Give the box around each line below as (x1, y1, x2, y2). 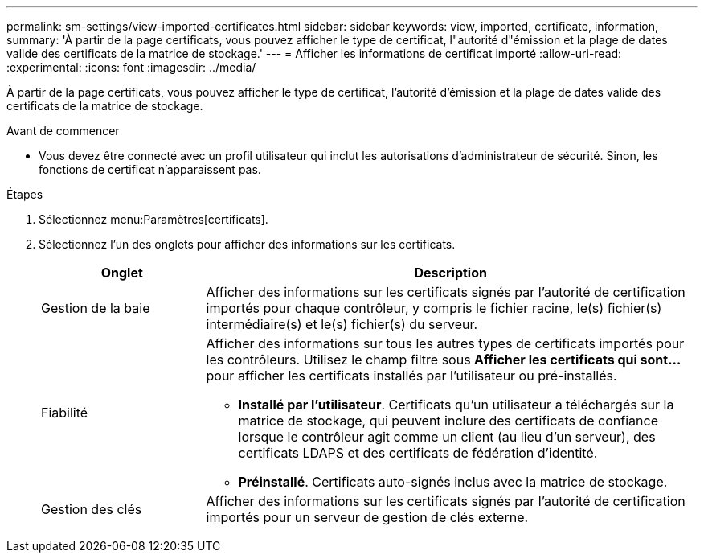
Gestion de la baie (41, 300, 150, 316)
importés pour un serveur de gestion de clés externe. (206, 509, 529, 525)
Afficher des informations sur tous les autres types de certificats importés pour (206, 335, 685, 351)
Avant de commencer (6, 124, 120, 138)
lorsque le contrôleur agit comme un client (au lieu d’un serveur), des (238, 429, 656, 445)
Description (414, 265, 487, 281)
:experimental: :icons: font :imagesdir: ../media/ (6, 60, 256, 74)
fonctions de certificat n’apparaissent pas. (39, 162, 261, 176)
